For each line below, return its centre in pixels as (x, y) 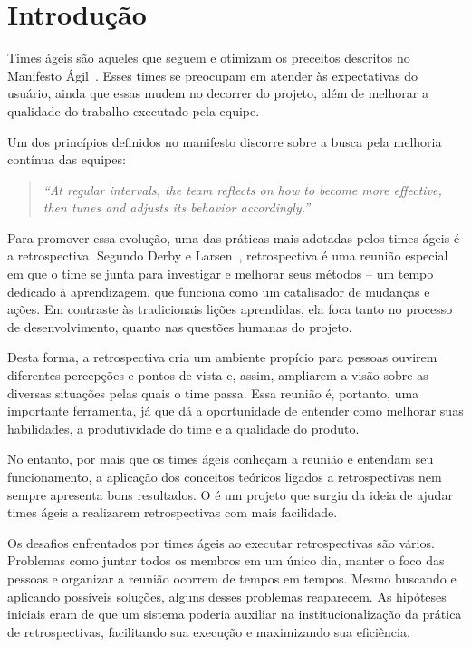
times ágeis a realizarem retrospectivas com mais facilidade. (173, 512)
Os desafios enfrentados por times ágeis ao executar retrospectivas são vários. (221, 542)
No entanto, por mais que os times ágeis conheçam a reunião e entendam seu (221, 459)
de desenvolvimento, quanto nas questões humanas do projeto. (180, 326)
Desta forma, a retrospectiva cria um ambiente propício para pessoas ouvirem (222, 357)
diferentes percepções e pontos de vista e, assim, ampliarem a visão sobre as (218, 375)
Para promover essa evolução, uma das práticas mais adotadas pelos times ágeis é (234, 237)
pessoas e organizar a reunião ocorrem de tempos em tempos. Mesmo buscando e (232, 578)
